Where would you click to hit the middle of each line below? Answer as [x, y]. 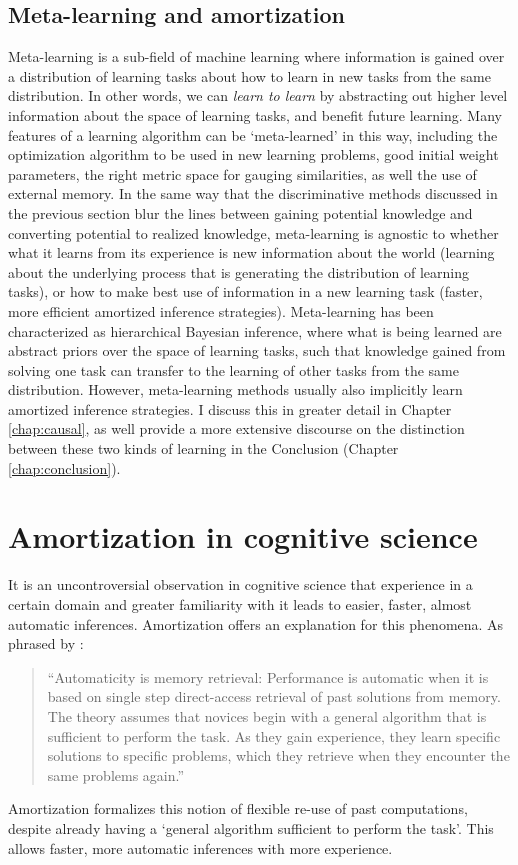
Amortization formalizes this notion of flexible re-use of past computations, [238, 808]
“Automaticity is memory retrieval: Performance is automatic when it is [268, 676]
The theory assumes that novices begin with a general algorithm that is [267, 715]
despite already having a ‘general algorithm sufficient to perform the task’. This [251, 827]
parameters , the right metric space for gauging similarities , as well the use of [242, 173]
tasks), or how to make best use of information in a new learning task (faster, [245, 291]
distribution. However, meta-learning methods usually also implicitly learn [235, 389]
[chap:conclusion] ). [64, 467]
